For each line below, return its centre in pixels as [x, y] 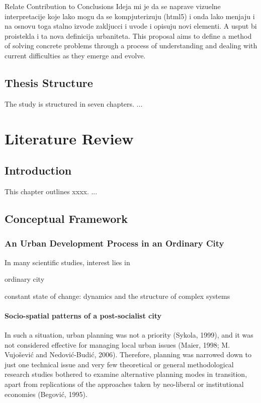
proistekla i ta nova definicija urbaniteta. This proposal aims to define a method [128, 35]
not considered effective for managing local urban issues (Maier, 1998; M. [117, 344]
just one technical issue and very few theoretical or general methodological [119, 364]
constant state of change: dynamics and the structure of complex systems [117, 296]
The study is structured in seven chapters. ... [74, 103]
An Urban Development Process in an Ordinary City [114, 243]
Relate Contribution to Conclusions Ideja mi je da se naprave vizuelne [113, 6]
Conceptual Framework [66, 218]
